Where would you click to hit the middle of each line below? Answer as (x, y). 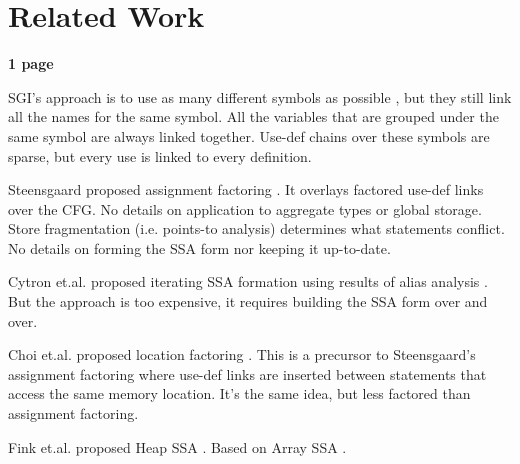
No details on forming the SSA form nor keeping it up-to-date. (199, 247)
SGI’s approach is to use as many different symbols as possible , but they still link (260, 96)
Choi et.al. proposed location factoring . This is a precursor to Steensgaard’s (242, 354)
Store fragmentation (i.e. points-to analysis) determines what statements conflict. (256, 228)
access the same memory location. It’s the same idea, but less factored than (239, 393)
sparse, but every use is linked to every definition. (160, 155)
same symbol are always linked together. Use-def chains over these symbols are (249, 135)
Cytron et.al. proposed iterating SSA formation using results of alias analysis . (248, 281)
